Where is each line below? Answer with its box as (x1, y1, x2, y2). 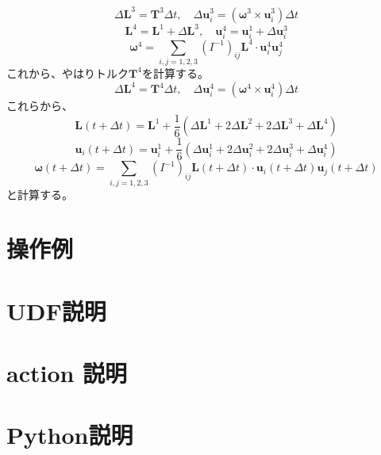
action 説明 (6, 357, 128, 389)
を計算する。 (141, 64, 209, 81)
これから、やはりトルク (6, 64, 129, 81)
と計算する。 (6, 185, 73, 202)
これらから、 (6, 97, 73, 114)
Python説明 (6, 419, 133, 451)
